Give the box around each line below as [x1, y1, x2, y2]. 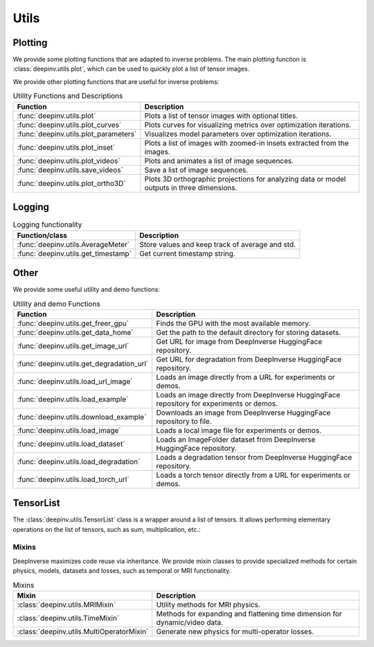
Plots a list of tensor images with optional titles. [144, 111, 299, 121]
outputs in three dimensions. [144, 182, 238, 192]
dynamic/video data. [156, 617, 224, 627]
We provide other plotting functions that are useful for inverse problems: [12, 77, 220, 86]
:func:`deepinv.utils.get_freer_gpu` [17, 318, 130, 328]
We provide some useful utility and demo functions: [12, 285, 161, 294]
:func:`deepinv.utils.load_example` [17, 394, 129, 404]
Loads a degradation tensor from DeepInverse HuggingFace [156, 452, 353, 462]
